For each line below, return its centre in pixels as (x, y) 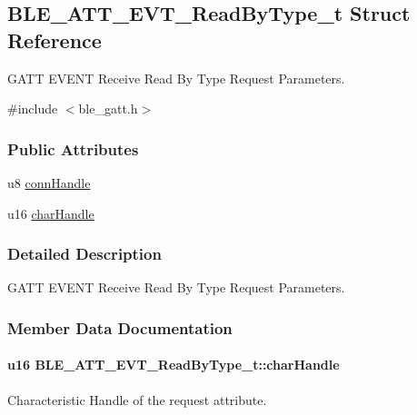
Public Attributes (73, 148)
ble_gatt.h (108, 109)
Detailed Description (84, 254)
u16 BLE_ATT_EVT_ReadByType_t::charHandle (174, 365)
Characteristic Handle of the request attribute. (137, 399)
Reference (55, 40)
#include (33, 109)
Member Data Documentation (120, 327)
